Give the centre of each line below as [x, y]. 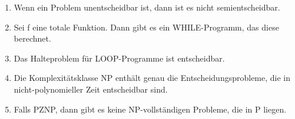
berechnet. [32, 38]
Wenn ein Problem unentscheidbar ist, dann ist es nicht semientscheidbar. [147, 7]
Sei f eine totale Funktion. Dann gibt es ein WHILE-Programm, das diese [146, 27]
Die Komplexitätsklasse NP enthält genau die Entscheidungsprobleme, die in [152, 78]
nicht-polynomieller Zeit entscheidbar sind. [91, 89]
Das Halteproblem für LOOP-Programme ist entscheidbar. [119, 58]
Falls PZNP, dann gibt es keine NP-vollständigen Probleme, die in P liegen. [150, 109]
